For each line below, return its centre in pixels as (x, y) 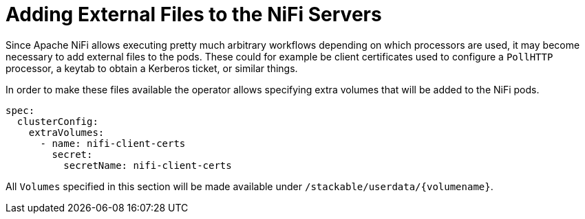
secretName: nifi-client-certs (148, 165)
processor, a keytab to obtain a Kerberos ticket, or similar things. (152, 68)
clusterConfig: (57, 121)
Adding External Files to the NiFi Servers (194, 14)
